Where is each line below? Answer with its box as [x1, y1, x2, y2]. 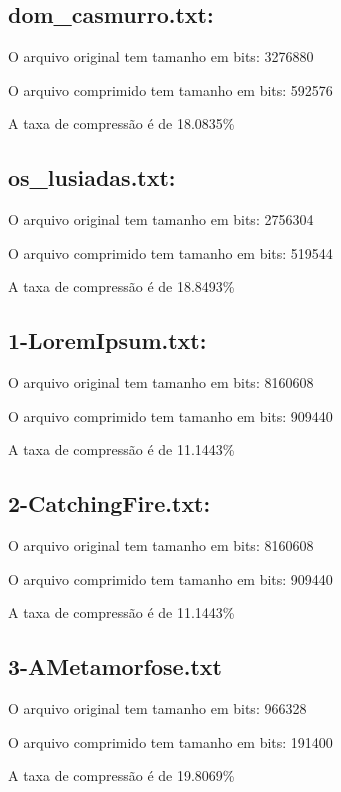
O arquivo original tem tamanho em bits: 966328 [8, 698, 307, 719]
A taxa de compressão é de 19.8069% [8, 765, 235, 786]
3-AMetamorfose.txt [8, 651, 222, 682]
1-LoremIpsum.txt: [8, 325, 207, 356]
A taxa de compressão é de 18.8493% [8, 276, 235, 297]
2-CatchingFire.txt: [8, 488, 211, 519]
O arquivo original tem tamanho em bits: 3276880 [8, 46, 314, 67]
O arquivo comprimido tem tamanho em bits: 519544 [8, 242, 333, 263]
